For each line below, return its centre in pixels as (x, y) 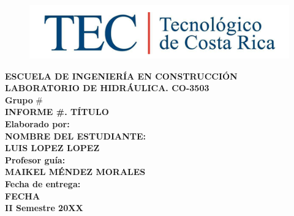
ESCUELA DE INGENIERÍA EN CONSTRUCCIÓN (121, 76)
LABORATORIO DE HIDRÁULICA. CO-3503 (107, 88)
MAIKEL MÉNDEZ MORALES (75, 172)
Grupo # (24, 99)
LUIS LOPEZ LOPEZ (52, 148)
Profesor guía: (35, 159)
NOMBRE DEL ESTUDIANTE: (76, 136)
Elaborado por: (37, 123)
